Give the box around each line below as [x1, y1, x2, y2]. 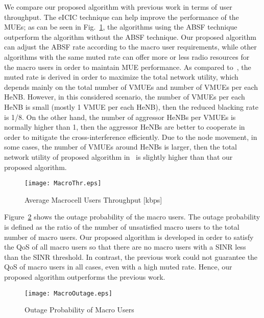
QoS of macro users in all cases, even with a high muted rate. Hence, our [4, 261, 232, 272]
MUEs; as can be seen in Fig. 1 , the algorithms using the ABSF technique [4, 21, 237, 32]
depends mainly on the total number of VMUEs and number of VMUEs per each [4, 81, 258, 92]
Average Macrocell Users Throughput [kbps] [25, 194, 162, 205]
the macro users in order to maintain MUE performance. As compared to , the [4, 61, 251, 72]
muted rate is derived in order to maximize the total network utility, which [4, 71, 238, 82]
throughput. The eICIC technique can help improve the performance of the [4, 11, 239, 22]
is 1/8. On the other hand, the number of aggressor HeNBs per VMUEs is [4, 111, 236, 122]
